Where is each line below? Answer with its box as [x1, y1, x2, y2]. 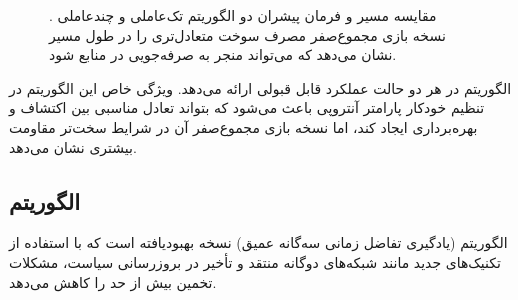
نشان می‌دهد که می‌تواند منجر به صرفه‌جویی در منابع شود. [49, 44, 397, 65]
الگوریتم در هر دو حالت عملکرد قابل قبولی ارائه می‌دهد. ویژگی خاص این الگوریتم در [9, 77, 512, 98]
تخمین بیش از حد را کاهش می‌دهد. [9, 271, 217, 292]
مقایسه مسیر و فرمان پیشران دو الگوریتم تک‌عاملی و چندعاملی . [49, 5, 437, 25]
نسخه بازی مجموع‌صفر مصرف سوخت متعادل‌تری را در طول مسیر [49, 24, 446, 45]
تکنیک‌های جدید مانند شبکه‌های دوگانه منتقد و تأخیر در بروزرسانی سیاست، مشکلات [9, 251, 501, 272]
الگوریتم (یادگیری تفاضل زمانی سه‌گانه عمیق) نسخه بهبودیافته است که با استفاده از [9, 232, 508, 253]
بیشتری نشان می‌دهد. [9, 136, 137, 157]
